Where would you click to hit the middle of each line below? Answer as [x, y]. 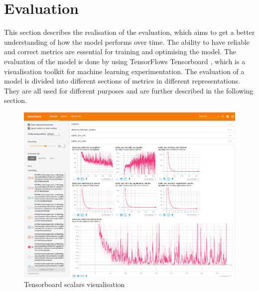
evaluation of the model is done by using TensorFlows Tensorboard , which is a [125, 61]
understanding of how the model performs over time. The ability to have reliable [127, 42]
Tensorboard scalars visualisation [74, 284]
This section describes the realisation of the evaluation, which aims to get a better [129, 32]
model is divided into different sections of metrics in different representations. [122, 81]
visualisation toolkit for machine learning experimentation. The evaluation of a [124, 71]
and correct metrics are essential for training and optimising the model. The [120, 51]
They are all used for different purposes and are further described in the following [129, 90]
